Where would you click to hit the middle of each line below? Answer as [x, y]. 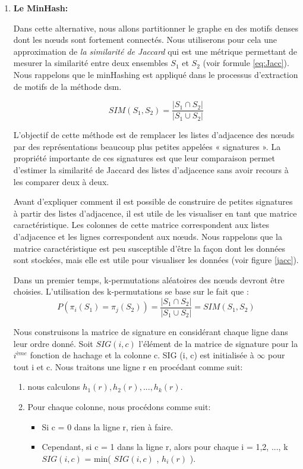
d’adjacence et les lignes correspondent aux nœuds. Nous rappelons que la [148, 236]
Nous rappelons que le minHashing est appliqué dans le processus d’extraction [156, 74]
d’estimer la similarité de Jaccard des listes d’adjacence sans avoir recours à [151, 170]
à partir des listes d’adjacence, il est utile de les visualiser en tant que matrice [155, 213]
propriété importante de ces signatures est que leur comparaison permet [144, 158]
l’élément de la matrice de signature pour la [218, 343]
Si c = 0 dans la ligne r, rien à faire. [108, 426]
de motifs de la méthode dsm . [67, 86]
